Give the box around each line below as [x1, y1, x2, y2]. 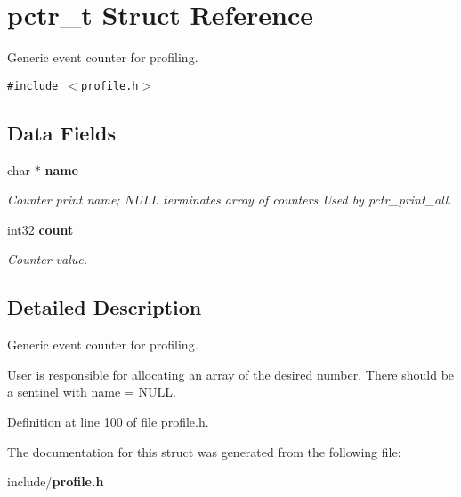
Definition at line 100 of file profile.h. [7, 412, 209, 430]
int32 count [7, 220, 74, 238]
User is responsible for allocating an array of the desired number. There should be [7, 365, 455, 383]
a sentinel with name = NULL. [7, 382, 176, 401]
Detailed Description [7, 293, 202, 321]
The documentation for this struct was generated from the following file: [7, 442, 401, 461]
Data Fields [7, 118, 117, 146]
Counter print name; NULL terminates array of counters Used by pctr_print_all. [7, 190, 452, 209]
